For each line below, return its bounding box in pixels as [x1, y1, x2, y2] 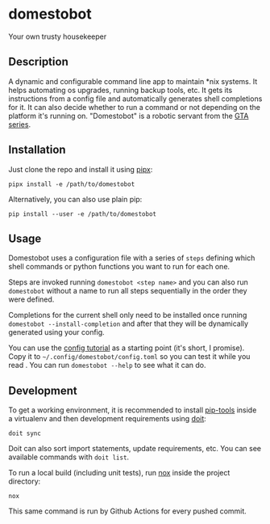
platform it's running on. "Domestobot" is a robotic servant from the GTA [8, 111, 249, 120]
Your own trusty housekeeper [8, 32, 107, 41]
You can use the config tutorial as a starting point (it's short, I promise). [8, 343, 245, 353]
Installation [8, 143, 66, 157]
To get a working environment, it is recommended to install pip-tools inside [8, 405, 257, 415]
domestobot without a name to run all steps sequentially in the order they [8, 286, 247, 296]
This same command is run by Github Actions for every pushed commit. [8, 506, 247, 516]
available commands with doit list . [8, 452, 130, 462]
